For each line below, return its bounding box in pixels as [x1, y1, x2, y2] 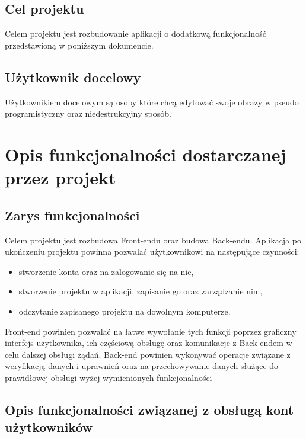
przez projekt [5, 165, 116, 190]
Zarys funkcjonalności [5, 206, 140, 224]
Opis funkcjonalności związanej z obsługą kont [5, 400, 294, 418]
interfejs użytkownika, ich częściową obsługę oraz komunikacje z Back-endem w [5, 337, 292, 349]
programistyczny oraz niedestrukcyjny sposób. [5, 107, 171, 120]
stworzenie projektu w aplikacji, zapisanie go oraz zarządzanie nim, [18, 285, 263, 297]
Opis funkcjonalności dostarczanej [5, 142, 286, 166]
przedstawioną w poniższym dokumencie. [5, 39, 154, 51]
